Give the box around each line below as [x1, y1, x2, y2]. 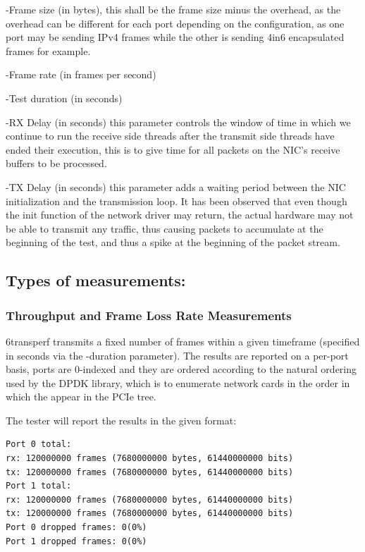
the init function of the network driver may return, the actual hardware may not [6, 207, 354, 222]
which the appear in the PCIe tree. [6, 389, 156, 404]
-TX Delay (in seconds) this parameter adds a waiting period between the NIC [6, 179, 346, 194]
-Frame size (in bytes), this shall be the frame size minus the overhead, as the [6, 2, 341, 16]
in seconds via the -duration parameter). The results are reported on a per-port [6, 348, 349, 362]
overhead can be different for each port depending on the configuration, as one [6, 16, 345, 30]
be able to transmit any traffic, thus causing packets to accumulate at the [6, 221, 323, 235]
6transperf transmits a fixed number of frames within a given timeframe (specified [6, 333, 360, 348]
